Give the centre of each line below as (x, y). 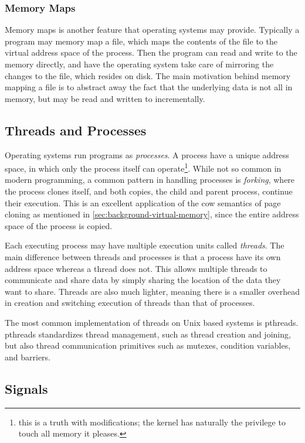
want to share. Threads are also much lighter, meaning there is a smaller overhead (152, 291)
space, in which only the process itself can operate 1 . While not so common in (143, 167)
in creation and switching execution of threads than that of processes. (130, 303)
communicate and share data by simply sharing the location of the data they (143, 280)
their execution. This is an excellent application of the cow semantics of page (143, 202)
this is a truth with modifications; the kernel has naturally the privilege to (152, 422)
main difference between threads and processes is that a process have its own (143, 256)
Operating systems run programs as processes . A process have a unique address (147, 154)
